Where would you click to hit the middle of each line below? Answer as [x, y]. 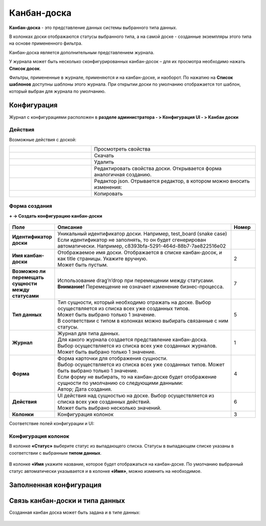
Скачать [104, 156]
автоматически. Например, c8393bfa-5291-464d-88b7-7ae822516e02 [142, 246]
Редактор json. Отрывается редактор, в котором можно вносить [172, 181]
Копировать [108, 194]
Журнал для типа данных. [89, 333]
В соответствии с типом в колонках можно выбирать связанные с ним [143, 321]
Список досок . [25, 68]
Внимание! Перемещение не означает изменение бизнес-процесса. [141, 287]
